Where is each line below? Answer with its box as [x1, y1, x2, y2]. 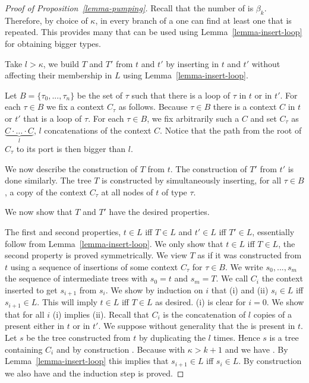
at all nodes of [101, 185, 153, 198]
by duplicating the [138, 331, 206, 344]
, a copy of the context [5, 185, 87, 198]
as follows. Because [118, 100, 188, 113]
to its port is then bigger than [16, 142, 126, 154]
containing [5, 343, 43, 355]
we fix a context [46, 100, 105, 113]
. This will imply [37, 296, 97, 308]
